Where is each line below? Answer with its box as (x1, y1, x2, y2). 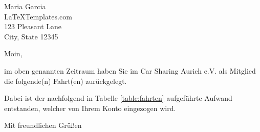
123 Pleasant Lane (4, 21, 62, 32)
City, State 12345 (4, 31, 58, 41)
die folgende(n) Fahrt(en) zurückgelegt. (4, 75, 127, 86)
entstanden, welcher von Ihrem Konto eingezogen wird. (4, 102, 176, 113)
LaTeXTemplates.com (4, 11, 72, 21)
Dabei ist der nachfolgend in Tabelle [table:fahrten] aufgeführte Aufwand (4, 93, 232, 103)
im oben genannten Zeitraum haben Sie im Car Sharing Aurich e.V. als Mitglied (4, 65, 256, 76)
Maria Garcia (4, 1, 46, 11)
